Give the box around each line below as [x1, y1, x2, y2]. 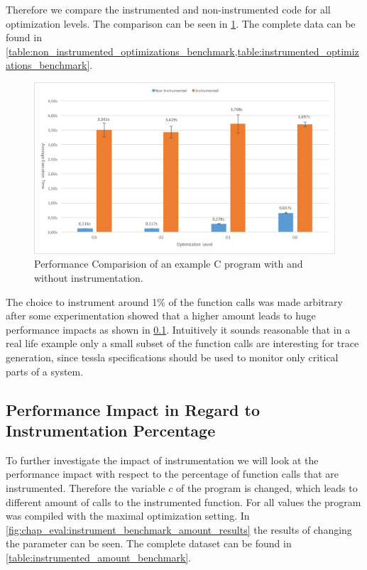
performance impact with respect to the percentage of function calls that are [6, 466, 339, 481]
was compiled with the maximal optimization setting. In [6, 508, 250, 523]
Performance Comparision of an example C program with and [34, 256, 303, 271]
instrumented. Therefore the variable [6, 480, 165, 495]
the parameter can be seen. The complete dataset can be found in [6, 536, 292, 551]
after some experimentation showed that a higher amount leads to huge [6, 308, 316, 323]
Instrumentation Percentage [6, 419, 216, 441]
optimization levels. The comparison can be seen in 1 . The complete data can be [6, 16, 356, 31]
